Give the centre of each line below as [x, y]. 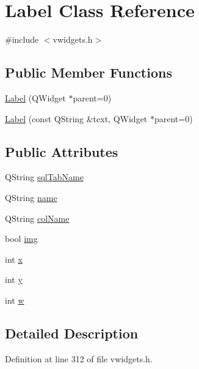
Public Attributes [62, 151]
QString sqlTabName [44, 177]
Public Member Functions [89, 72]
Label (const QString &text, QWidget [76, 118]
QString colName [37, 218]
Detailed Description [72, 333]
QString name [31, 197]
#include [22, 39]
